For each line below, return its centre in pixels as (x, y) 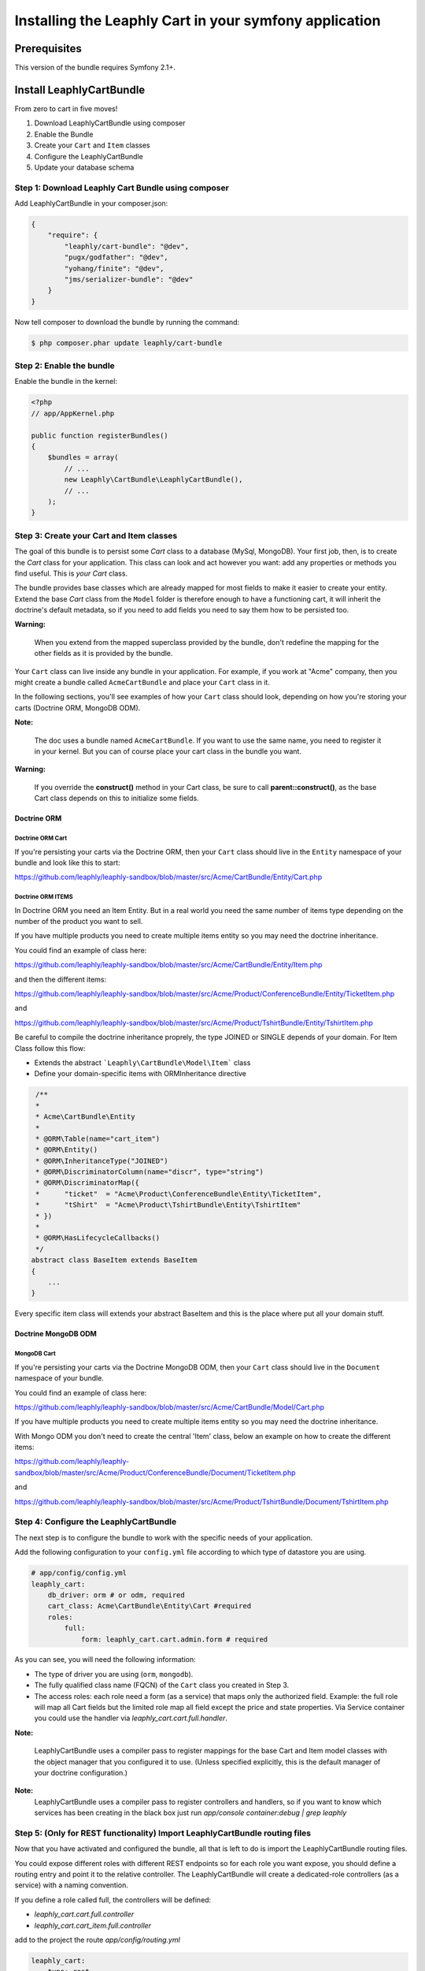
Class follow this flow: (50, 1048)
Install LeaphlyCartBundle (80, 89)
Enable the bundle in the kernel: (66, 382)
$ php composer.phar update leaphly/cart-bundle (127, 343)
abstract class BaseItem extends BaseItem (114, 1260)
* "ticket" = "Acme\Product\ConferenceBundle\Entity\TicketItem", (179, 1194)
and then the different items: (61, 979)
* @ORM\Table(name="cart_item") (98, 1138)
